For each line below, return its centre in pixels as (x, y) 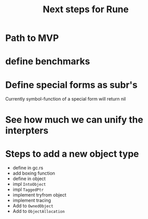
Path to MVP (32, 38)
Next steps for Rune (86, 9)
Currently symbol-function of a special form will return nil (66, 99)
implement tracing (32, 201)
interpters (27, 130)
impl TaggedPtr (28, 189)
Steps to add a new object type (72, 154)
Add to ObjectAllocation (39, 211)
